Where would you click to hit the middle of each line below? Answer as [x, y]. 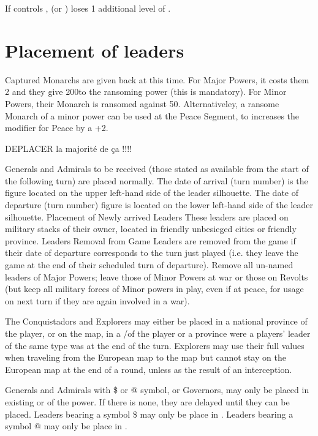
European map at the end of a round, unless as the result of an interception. [149, 369]
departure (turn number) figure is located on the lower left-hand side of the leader [159, 205]
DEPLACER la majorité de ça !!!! [68, 148]
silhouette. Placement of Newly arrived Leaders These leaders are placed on [147, 216]
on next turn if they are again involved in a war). [97, 300]
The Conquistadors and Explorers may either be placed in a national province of [156, 321]
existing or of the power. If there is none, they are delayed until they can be [147, 401]
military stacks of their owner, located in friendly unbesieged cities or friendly [151, 229]
